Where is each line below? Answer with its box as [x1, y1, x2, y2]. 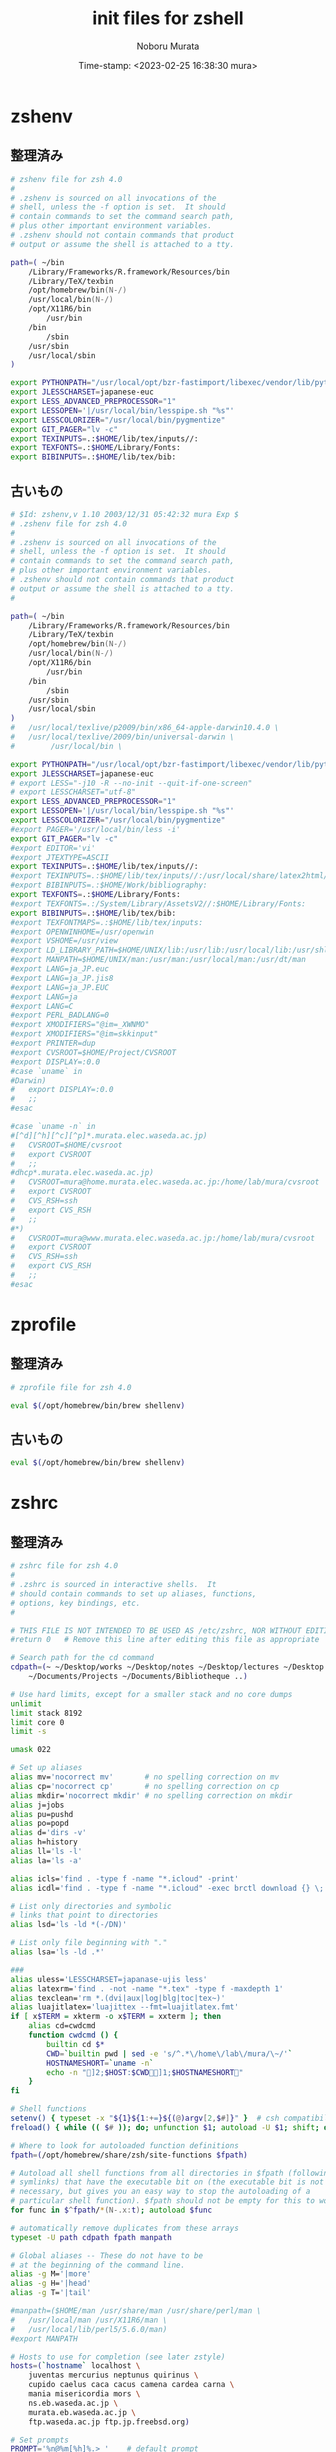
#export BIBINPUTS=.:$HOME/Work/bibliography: [10, 880, 208, 891]
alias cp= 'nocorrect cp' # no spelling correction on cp [10, 1781, 280, 1791]
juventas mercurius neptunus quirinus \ [28, 2370, 199, 2381]
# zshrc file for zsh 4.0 [10, 1561, 118, 1571]
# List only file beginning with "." [10, 1938, 168, 1948]
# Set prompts [10, 2435, 70, 2445]
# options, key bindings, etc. [10, 1598, 141, 1608]
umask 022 [10, 1745, 52, 1755]
